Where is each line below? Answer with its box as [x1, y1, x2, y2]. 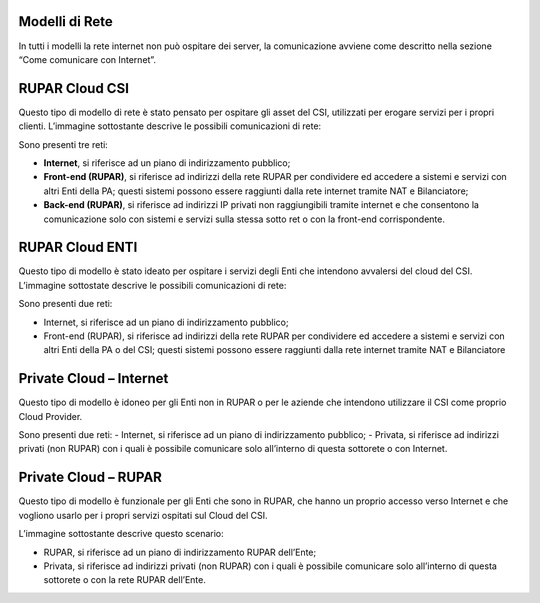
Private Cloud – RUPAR [18, 469, 162, 486]
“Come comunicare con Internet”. [18, 53, 157, 65]
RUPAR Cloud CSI [18, 80, 130, 97]
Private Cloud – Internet [18, 370, 169, 387]
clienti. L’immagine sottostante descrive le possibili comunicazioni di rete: [18, 120, 322, 132]
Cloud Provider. [18, 410, 83, 422]
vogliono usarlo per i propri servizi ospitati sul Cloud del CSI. [18, 509, 269, 521]
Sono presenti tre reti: [18, 138, 109, 150]
